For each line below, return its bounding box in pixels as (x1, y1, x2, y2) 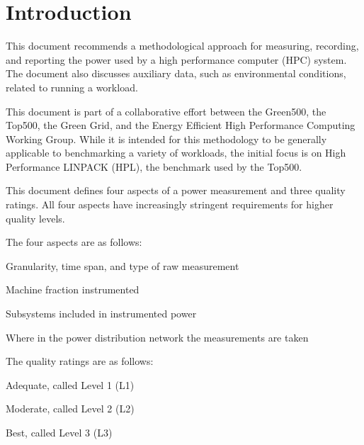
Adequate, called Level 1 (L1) (6, 377, 135, 392)
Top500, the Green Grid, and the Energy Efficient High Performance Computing (6, 118, 356, 133)
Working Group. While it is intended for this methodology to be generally (6, 131, 327, 146)
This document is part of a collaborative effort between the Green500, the (6, 103, 326, 118)
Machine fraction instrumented (6, 282, 140, 297)
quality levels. (6, 210, 65, 225)
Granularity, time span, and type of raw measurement (6, 258, 239, 273)
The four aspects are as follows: (6, 235, 142, 249)
